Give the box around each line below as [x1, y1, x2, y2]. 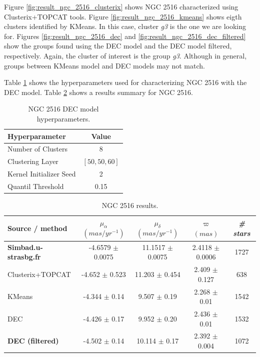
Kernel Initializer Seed [7, 168, 76, 179]
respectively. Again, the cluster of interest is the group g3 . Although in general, [4, 50, 247, 60]
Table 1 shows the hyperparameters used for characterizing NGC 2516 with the [4, 77, 247, 87]
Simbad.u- [7, 241, 43, 252]
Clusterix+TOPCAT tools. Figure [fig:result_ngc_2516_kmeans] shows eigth [4, 11, 242, 21]
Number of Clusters [7, 143, 68, 154]
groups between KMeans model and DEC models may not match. [4, 60, 205, 70]
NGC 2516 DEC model [28, 103, 99, 114]
